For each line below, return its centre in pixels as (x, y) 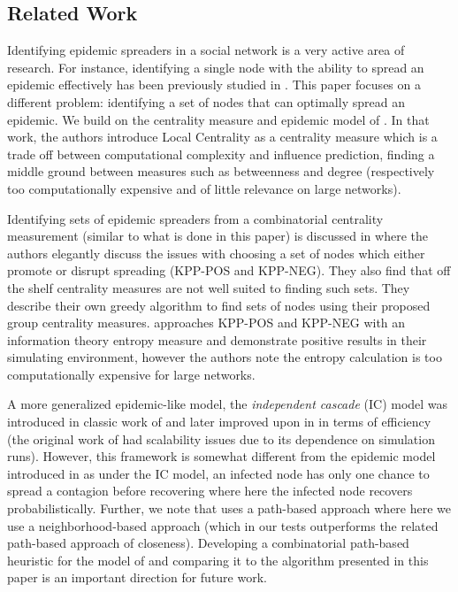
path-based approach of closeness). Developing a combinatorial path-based (208, 543)
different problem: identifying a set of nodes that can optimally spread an (206, 101)
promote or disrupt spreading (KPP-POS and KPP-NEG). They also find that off (229, 270)
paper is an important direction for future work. (137, 577)
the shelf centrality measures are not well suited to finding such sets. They (209, 287)
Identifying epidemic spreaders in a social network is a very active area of (206, 50)
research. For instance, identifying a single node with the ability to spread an (216, 67)
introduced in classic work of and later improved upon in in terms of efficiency (219, 422)
